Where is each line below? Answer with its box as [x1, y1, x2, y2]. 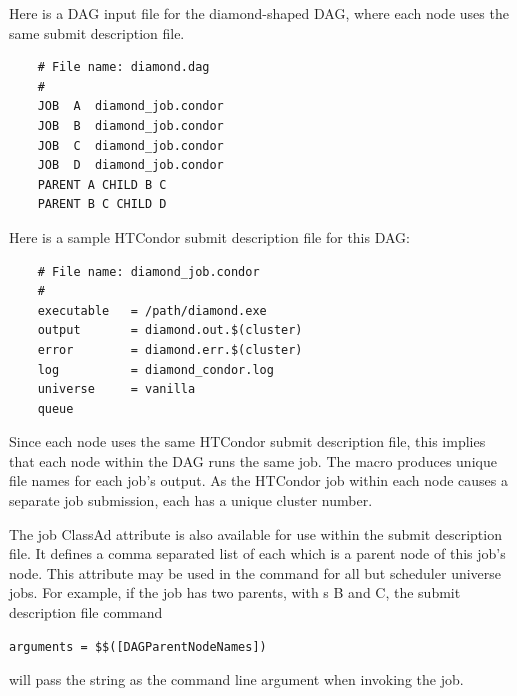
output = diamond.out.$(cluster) [37, 323, 303, 338]
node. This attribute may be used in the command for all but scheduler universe [9, 562, 502, 583]
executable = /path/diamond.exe [37, 303, 267, 318]
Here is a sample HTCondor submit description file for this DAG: [9, 226, 410, 247]
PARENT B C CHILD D [37, 197, 167, 212]
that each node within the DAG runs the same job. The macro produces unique [9, 450, 497, 471]
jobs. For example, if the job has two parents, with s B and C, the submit [9, 582, 461, 603]
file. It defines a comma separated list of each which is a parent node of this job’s [9, 543, 506, 564]
